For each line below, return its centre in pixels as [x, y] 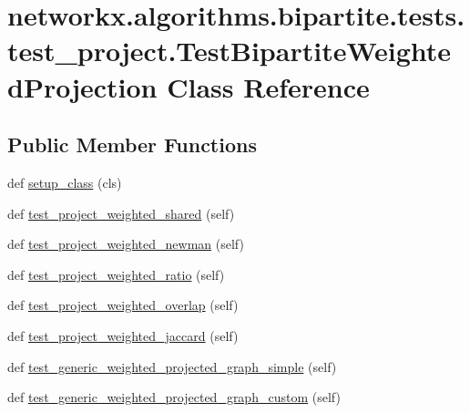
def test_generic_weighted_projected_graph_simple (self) [172, 366]
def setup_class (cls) [65, 182]
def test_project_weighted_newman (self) [126, 244]
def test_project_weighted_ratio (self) [116, 274]
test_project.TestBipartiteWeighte [230, 51]
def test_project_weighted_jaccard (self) [123, 335]
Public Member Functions [132, 145]
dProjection [82, 86]
